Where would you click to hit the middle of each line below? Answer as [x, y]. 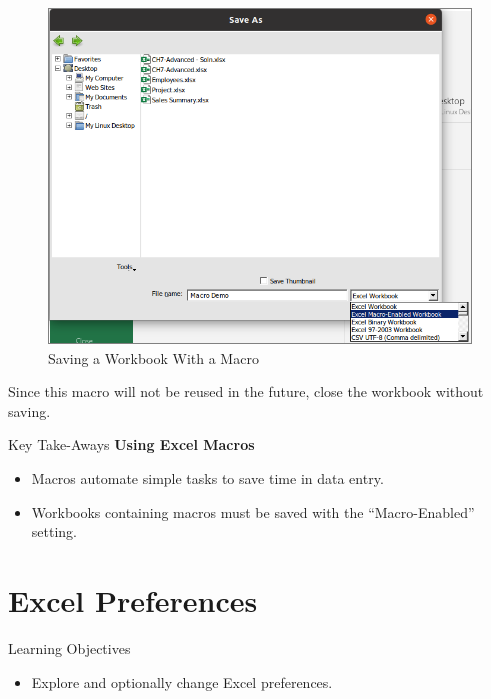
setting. [54, 531]
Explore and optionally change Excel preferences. [182, 681]
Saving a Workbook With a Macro [153, 357]
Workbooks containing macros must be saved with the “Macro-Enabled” [253, 511]
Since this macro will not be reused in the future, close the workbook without [246, 391]
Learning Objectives [69, 647]
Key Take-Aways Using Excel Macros [131, 444]
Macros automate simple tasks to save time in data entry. [207, 478]
